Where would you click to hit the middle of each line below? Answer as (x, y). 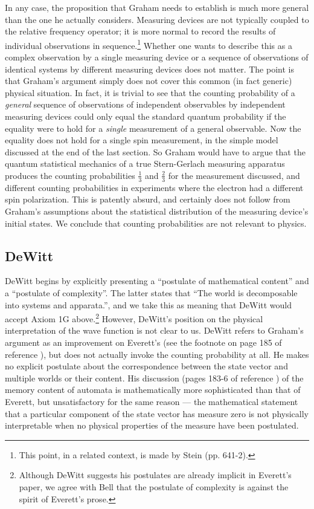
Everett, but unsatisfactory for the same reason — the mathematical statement (152, 401)
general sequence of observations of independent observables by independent (145, 104)
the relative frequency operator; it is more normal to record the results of (140, 31)
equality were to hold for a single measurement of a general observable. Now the (153, 128)
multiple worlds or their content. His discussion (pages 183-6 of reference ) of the (154, 378)
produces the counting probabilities (70, 175)
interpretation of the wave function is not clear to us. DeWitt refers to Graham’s (154, 330)
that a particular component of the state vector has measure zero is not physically (157, 413)
